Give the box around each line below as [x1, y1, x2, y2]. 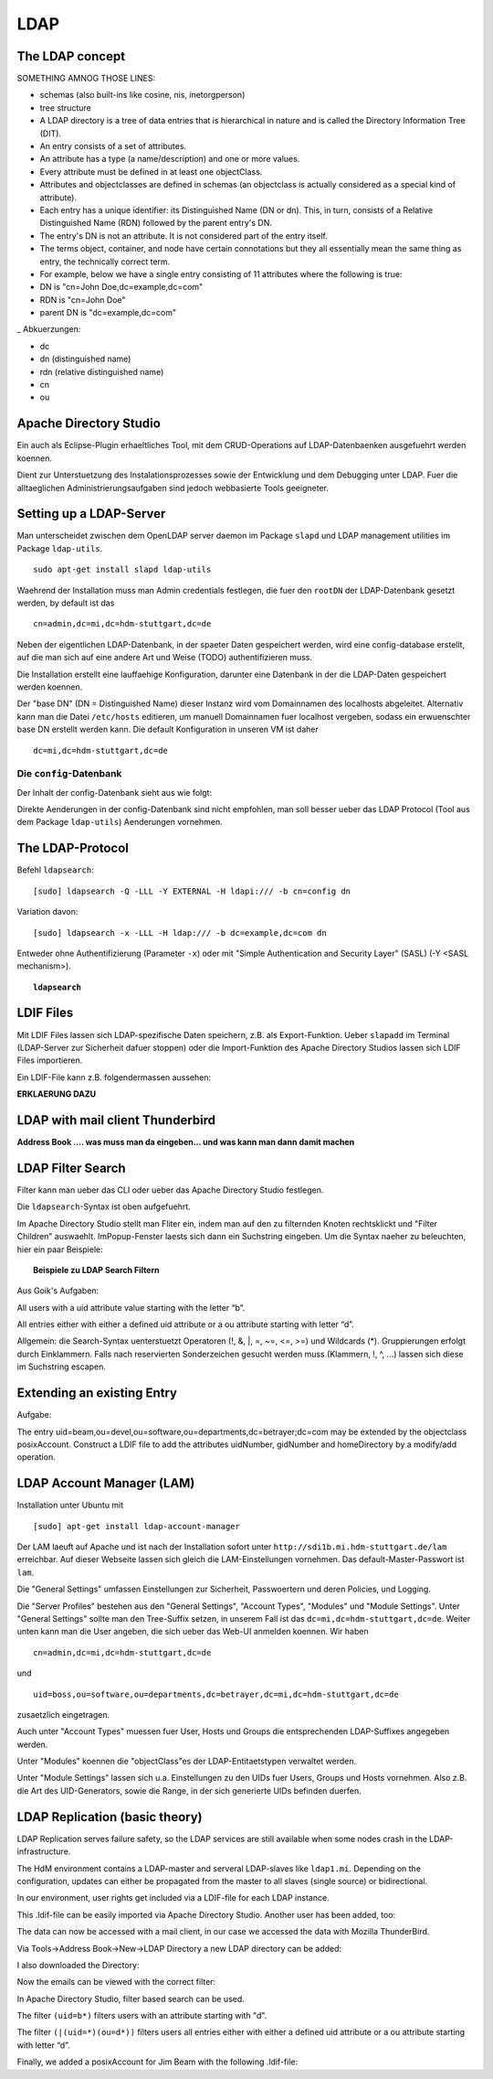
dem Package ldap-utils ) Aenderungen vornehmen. [16, 817, 223, 828]
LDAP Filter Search [16, 1160, 127, 1175]
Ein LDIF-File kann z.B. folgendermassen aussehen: [16, 1071, 212, 1083]
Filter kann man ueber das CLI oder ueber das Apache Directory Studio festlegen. [16, 1184, 324, 1195]
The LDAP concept [16, 48, 126, 64]
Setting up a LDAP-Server [16, 506, 166, 521]
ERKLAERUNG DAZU [16, 1088, 97, 1099]
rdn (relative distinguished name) [39, 366, 164, 377]
